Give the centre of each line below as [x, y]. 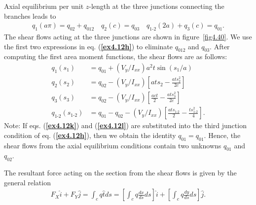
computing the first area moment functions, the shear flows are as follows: [116, 56]
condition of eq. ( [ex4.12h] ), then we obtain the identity [90, 135]
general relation [27, 182]
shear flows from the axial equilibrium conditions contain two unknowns [113, 145]
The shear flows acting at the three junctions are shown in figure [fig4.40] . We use [128, 37]
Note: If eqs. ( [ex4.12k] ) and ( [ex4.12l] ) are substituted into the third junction [125, 125]
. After [220, 46]
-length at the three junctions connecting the [157, 6]
